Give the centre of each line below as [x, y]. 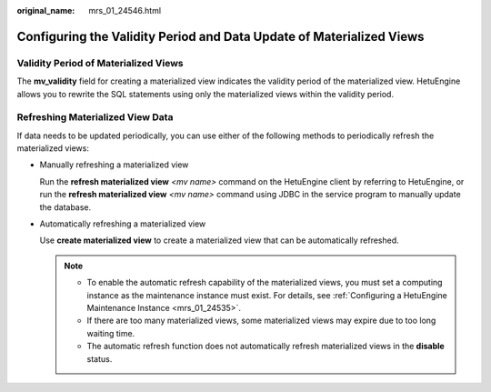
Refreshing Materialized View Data [95, 117]
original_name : [46, 10]
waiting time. [111, 333]
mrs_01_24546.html [125, 10]
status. [100, 358]
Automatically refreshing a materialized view [123, 224]
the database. [65, 207]
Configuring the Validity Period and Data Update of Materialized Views [220, 36]
